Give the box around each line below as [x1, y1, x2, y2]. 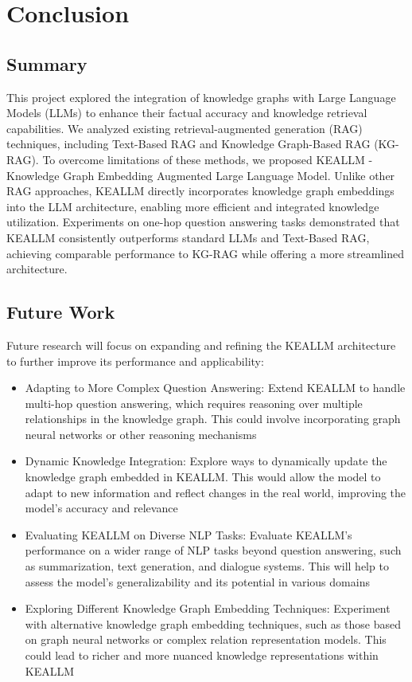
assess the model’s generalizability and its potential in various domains [25, 573, 370, 590]
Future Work [6, 300, 115, 324]
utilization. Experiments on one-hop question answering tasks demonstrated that [6, 214, 400, 230]
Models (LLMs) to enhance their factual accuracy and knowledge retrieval [6, 104, 367, 121]
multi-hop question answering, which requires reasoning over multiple [25, 394, 363, 411]
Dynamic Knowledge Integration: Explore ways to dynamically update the [25, 453, 387, 469]
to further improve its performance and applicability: [6, 352, 264, 369]
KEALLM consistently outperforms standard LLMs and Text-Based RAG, [6, 229, 370, 245]
